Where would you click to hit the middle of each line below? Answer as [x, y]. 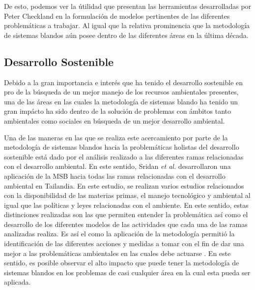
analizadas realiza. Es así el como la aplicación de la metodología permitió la [119, 234]
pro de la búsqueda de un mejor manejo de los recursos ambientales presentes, [121, 92]
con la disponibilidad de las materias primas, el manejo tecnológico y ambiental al [127, 195]
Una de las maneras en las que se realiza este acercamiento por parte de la [116, 137]
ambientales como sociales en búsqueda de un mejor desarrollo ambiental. [114, 120]
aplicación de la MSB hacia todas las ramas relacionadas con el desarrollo [115, 176]
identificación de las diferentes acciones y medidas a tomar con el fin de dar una [124, 243]
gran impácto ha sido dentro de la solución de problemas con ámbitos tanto [118, 111]
